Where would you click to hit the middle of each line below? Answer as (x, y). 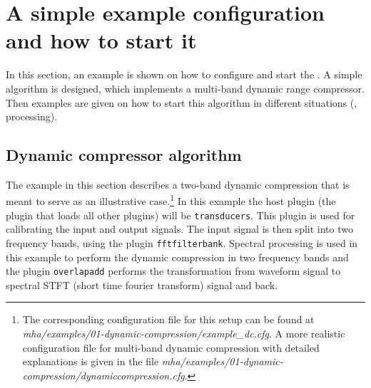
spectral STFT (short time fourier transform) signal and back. (142, 284)
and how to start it (101, 40)
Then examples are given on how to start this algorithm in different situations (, (182, 102)
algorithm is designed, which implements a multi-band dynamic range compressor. (185, 88)
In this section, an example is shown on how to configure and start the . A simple (184, 74)
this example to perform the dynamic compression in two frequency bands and (177, 257)
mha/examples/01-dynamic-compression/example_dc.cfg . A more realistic (184, 334)
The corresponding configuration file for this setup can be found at (168, 319)
